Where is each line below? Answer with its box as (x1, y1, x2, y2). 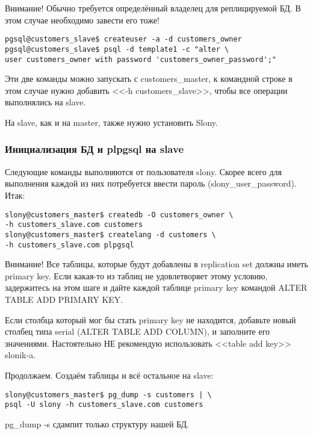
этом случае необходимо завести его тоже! (5, 13, 160, 26)
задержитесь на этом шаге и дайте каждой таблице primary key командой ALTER (5, 281, 308, 294)
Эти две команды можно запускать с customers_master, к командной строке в (5, 72, 293, 85)
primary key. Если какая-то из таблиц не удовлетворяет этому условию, (5, 269, 268, 282)
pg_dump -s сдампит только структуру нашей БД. (5, 417, 189, 430)
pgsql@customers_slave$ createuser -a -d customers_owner (5, 35, 242, 44)
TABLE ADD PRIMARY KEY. (5, 293, 123, 305)
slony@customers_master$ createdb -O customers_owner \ (5, 210, 234, 219)
